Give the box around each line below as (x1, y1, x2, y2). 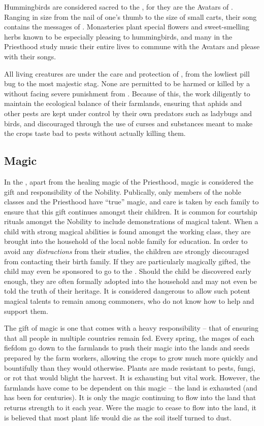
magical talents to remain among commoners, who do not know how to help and (4, 296, 254, 306)
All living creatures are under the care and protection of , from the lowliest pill (4, 68, 250, 79)
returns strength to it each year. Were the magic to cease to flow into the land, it (4, 402, 256, 412)
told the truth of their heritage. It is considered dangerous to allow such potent (4, 286, 251, 296)
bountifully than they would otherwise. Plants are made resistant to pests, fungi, (4, 362, 255, 373)
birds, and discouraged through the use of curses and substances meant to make (4, 118, 253, 128)
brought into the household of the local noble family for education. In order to (4, 236, 248, 246)
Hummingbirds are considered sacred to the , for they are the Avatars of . (4, 2, 233, 12)
